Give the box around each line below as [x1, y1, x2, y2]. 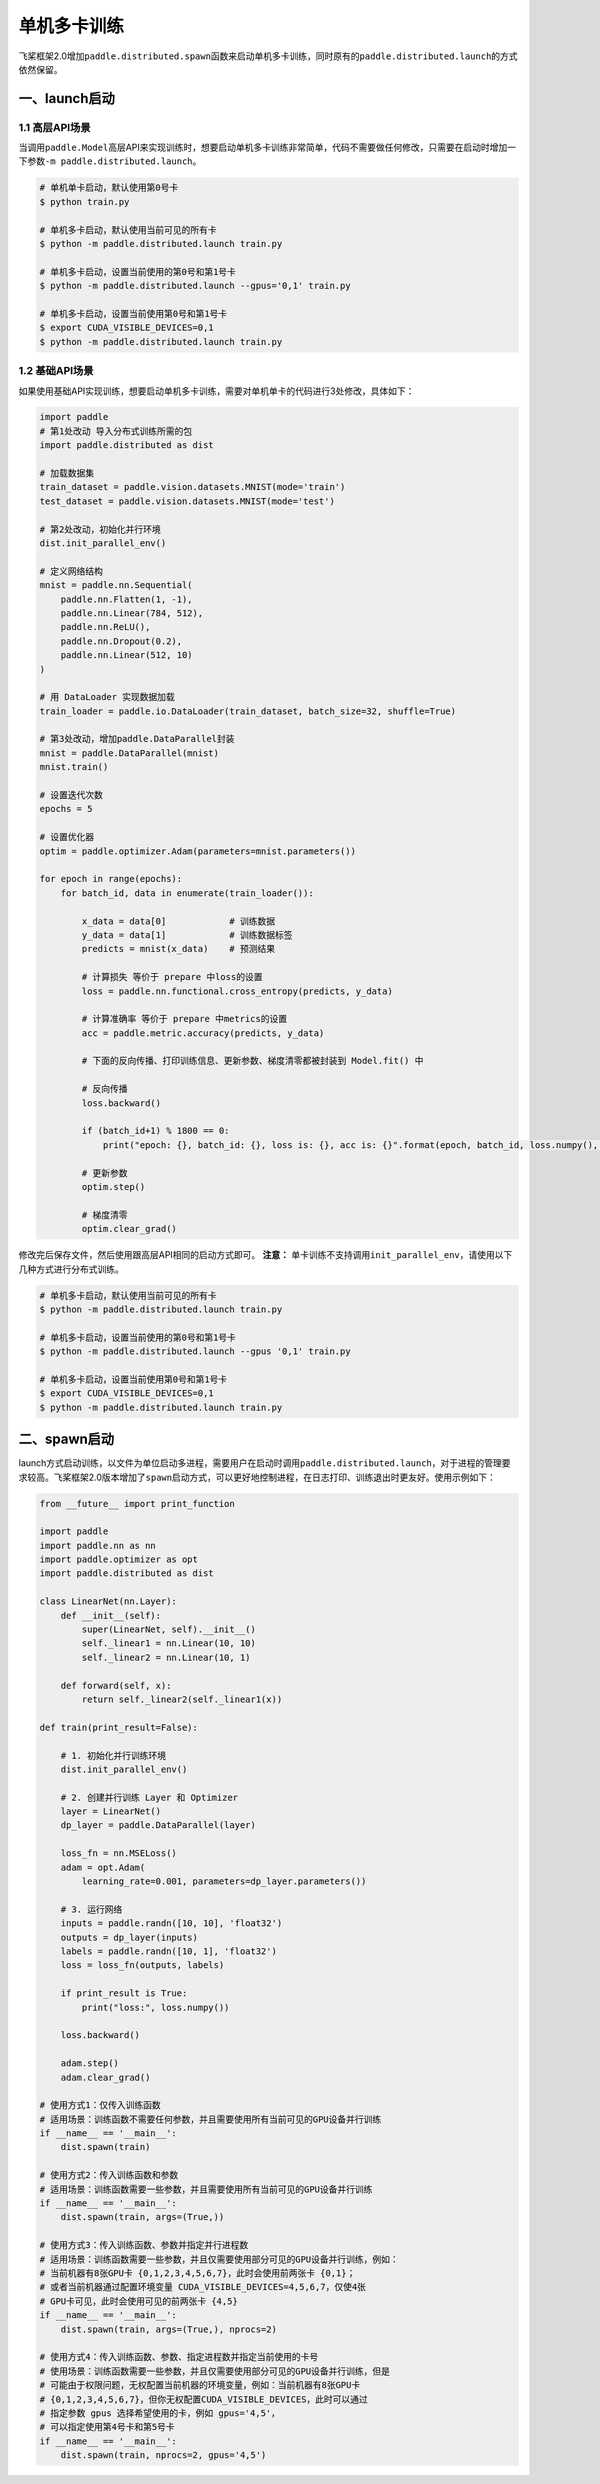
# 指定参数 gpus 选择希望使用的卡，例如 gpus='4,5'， [39, 2407, 280, 2419]
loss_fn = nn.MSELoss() [60, 1848, 177, 1859]
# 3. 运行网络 [60, 1903, 123, 1915]
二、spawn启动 [18, 1431, 115, 1448]
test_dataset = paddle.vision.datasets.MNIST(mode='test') [39, 495, 335, 507]
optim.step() [81, 1181, 146, 1192]
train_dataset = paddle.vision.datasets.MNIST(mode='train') [39, 481, 346, 493]
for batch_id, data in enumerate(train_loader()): [60, 887, 314, 899]
